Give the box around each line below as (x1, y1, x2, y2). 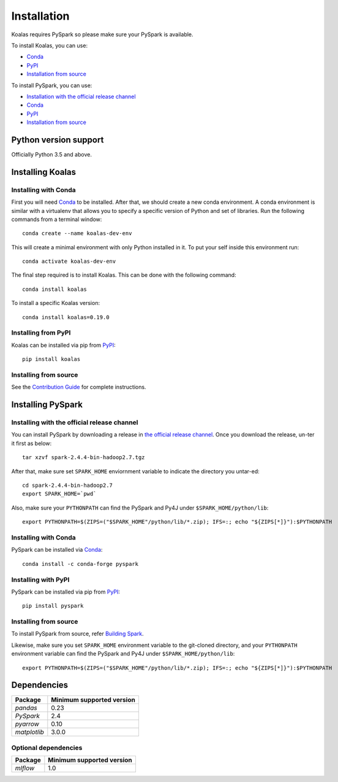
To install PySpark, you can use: (11, 82, 92, 89)
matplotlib (15, 728, 44, 737)
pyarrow (15, 720, 40, 729)
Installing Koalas (11, 166, 77, 177)
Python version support (11, 134, 104, 145)
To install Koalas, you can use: (11, 42, 88, 49)
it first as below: (11, 439, 52, 447)
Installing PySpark (11, 400, 83, 410)
